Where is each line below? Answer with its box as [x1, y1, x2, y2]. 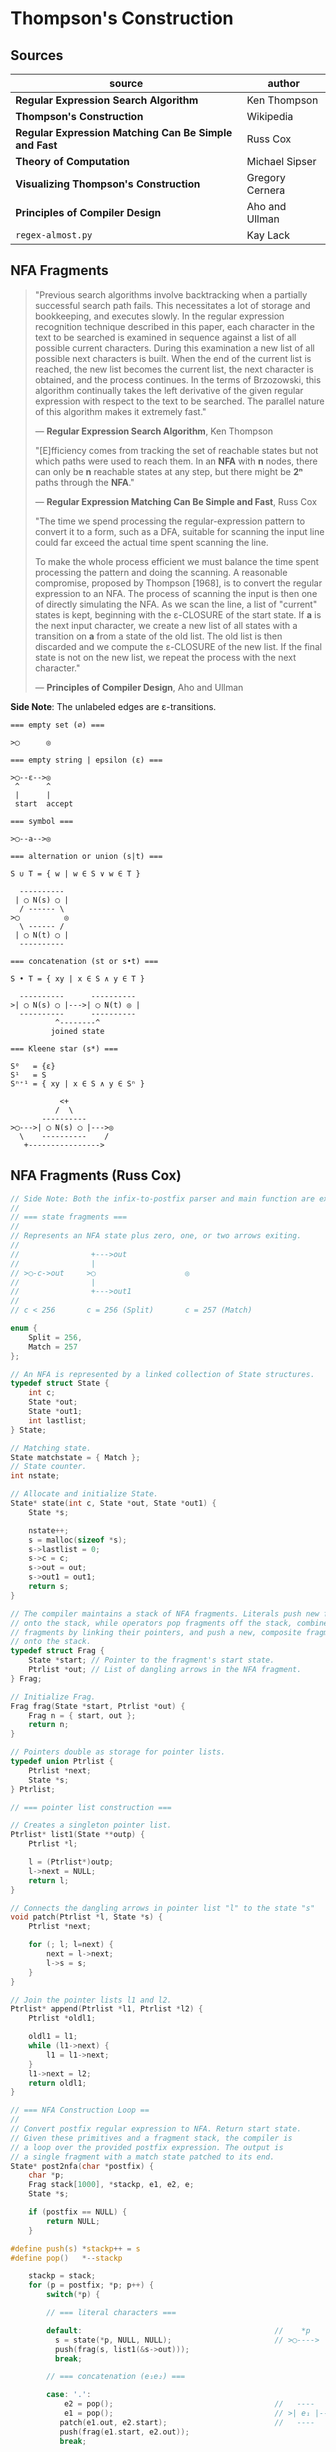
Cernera [246, 183, 286, 197]
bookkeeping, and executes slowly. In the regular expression [34, 310, 285, 322]
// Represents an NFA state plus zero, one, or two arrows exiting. [10, 1231, 302, 1241]
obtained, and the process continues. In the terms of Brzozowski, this [34, 373, 322, 386]
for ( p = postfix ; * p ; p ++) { [28, 2280, 155, 2291]
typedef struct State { [10, 1378, 110, 1389]
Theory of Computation [15, 155, 130, 168]
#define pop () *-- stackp [10, 2253, 123, 2263]
